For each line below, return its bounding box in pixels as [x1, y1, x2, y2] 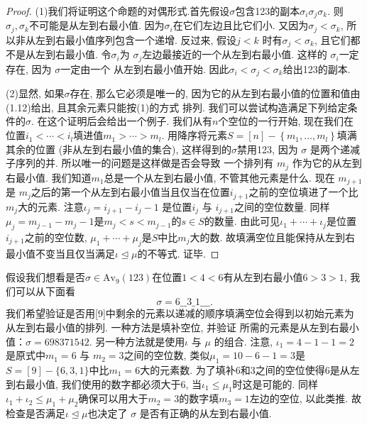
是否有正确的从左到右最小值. [139, 406, 272, 421]
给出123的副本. [283, 61, 351, 76]
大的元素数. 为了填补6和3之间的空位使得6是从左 [140, 363, 360, 377]
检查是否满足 [6, 406, 65, 421]
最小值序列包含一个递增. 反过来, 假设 [65, 32, 237, 47]
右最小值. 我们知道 [6, 170, 92, 184]
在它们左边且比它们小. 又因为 [172, 18, 309, 33]
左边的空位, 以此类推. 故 [249, 391, 361, 406]
